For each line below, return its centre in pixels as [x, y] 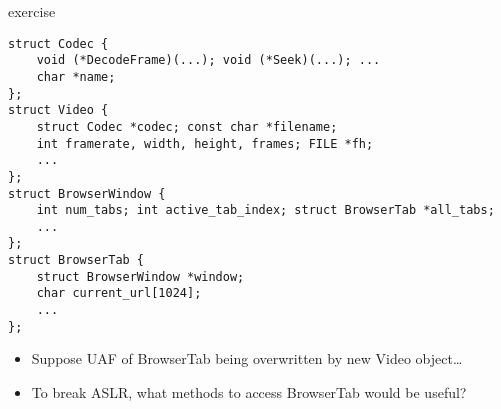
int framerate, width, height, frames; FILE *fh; [205, 143]
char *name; [76, 76]
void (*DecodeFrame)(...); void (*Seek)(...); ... [208, 60]
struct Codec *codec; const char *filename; [187, 126]
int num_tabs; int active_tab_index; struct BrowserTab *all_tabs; [265, 210]
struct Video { [58, 110]
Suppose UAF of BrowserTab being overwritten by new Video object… [247, 358]
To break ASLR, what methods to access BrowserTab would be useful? [249, 392]
